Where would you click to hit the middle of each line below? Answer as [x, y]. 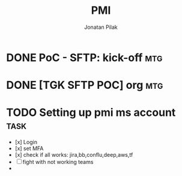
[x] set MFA [29, 148]
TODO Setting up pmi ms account [91, 113]
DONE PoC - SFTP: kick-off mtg [84, 57]
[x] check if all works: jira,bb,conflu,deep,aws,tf [74, 155]
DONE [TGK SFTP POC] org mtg [85, 85]
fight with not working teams [58, 162]
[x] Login [26, 142]
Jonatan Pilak [101, 27]
